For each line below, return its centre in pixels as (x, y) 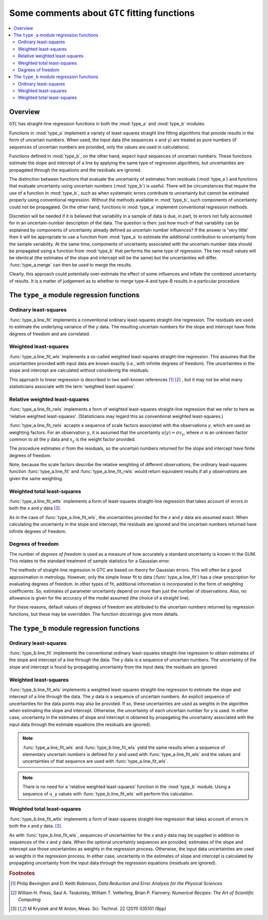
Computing (29, 899)
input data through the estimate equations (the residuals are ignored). (80, 724)
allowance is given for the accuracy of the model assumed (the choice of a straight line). (100, 598)
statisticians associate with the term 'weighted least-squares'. (72, 387)
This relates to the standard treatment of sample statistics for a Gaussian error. (90, 561)
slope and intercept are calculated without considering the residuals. (79, 370)
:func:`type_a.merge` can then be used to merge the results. (71, 265)
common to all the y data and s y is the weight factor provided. (72, 440)
